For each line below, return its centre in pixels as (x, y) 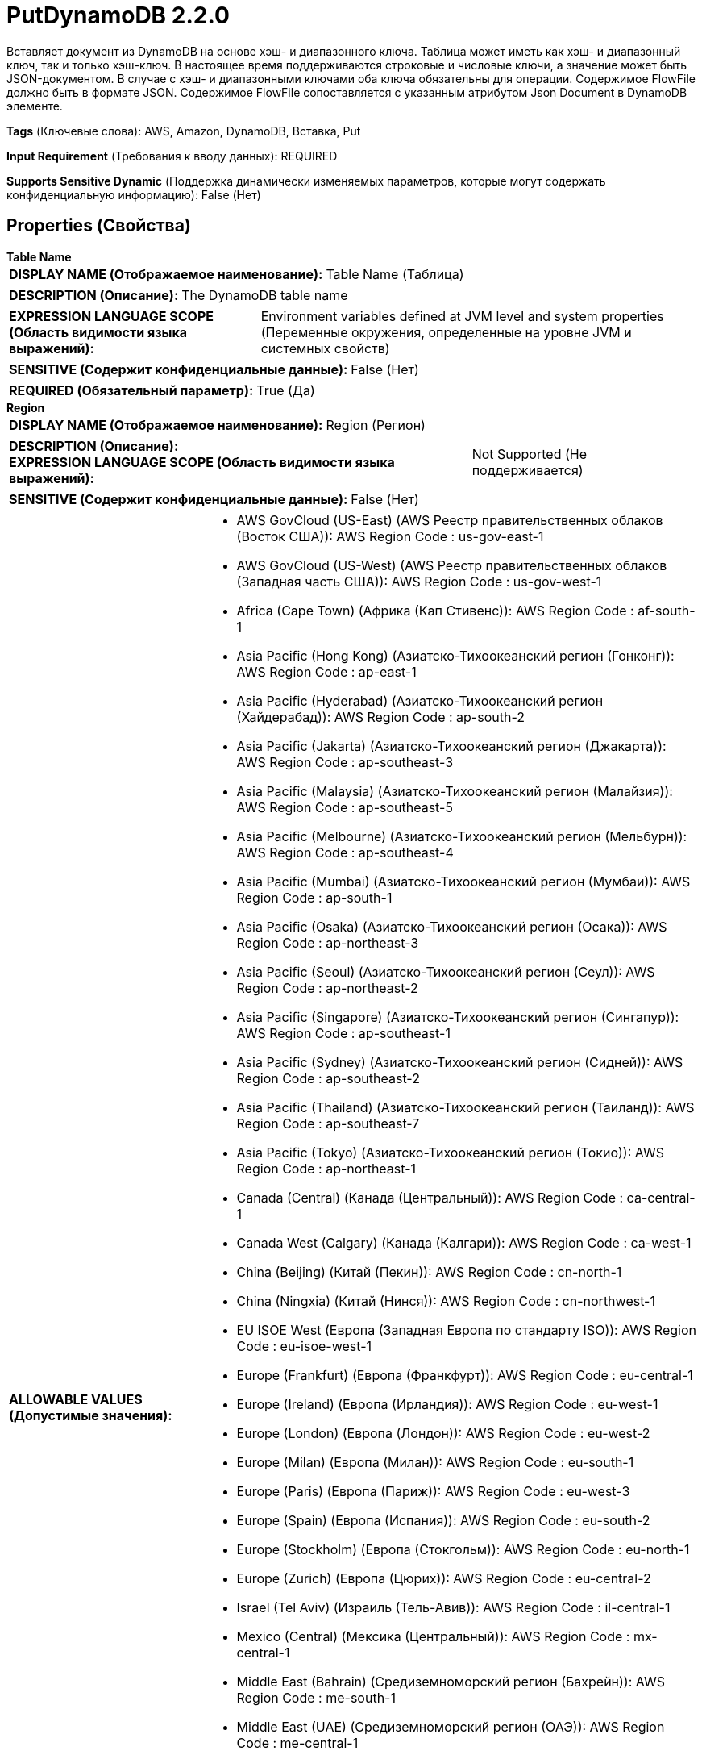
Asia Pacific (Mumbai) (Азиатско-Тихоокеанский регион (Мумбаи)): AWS (463, 881)
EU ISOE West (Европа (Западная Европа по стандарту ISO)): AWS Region (466, 1330)
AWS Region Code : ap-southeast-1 (343, 1033)
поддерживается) (528, 470)
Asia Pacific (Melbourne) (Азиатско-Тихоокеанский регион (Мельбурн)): (462, 836)
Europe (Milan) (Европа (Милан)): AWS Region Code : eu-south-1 (435, 1462)
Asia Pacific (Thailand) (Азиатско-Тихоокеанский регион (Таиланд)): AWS (465, 1107)
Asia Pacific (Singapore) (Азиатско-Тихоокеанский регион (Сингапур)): (458, 1017)
